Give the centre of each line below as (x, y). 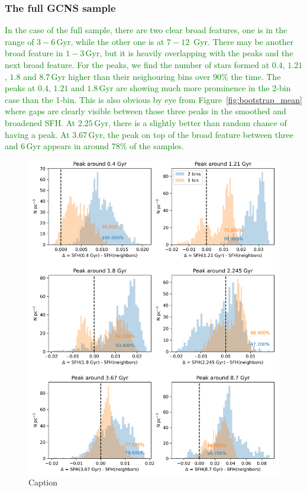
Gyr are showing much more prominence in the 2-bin (195, 88)
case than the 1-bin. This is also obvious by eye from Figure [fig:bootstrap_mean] (153, 99)
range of (20, 41)
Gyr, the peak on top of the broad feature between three (191, 134)
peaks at (20, 88)
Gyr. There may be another (244, 41)
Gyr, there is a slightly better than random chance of (190, 122)
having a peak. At (37, 134)
